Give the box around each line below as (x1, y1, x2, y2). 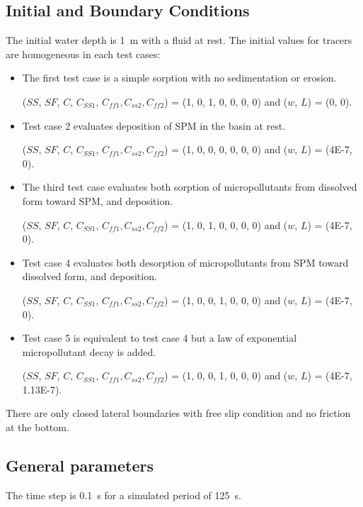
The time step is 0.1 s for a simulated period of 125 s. (6, 487, 241, 502)
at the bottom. (6, 420, 69, 435)
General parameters (6, 455, 154, 477)
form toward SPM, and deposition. (22, 193, 173, 208)
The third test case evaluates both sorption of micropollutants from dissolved (22, 179, 357, 194)
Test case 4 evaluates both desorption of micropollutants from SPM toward (22, 255, 349, 269)
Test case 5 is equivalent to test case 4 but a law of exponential (22, 330, 297, 345)
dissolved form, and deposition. (22, 269, 157, 284)
